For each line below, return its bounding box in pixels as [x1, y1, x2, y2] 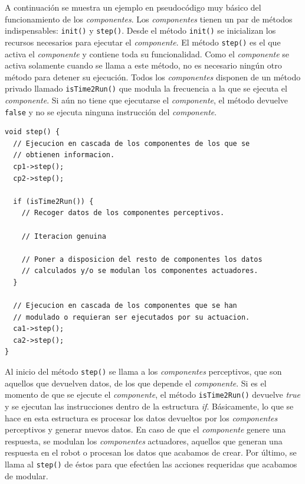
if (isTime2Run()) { [13, 197, 94, 206]
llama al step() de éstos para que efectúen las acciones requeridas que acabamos [5, 457, 297, 470]
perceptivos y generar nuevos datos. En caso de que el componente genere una [5, 423, 286, 436]
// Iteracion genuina [21, 232, 106, 241]
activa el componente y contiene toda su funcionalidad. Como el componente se [5, 47, 290, 60]
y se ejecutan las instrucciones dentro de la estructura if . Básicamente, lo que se [5, 399, 294, 412]
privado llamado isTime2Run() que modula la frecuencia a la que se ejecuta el [5, 82, 287, 95]
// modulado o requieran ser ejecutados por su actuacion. [13, 313, 250, 321]
